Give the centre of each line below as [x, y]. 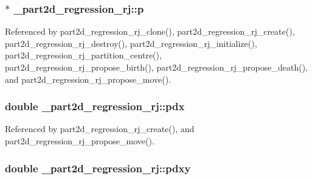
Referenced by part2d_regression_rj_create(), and [100, 129]
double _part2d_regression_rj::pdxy [98, 168]
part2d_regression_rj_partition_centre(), [83, 55]
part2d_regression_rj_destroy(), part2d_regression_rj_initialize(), [131, 43]
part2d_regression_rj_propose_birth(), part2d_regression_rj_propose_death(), [156, 67]
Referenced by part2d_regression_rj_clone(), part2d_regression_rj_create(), [150, 31]
